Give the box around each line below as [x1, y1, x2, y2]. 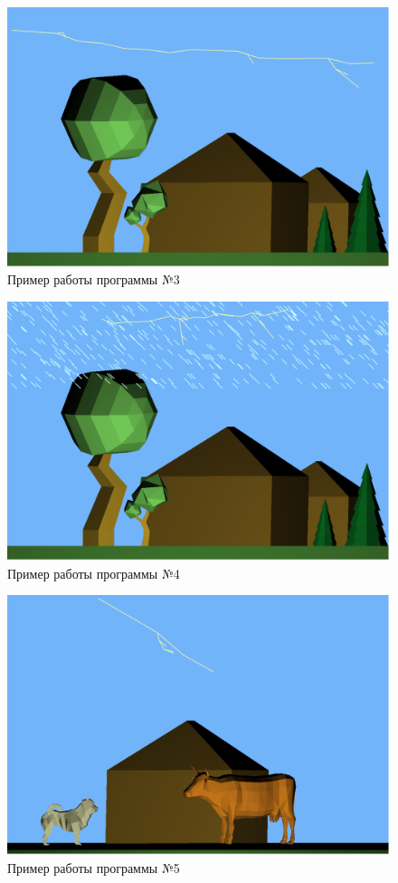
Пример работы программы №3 [7, 270, 180, 289]
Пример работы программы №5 [7, 858, 180, 877]
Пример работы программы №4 [7, 563, 180, 582]
